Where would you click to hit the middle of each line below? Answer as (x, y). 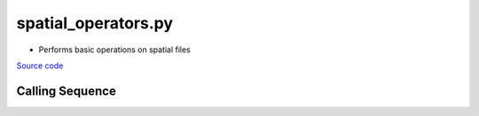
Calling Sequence (67, 91)
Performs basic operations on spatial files (114, 50)
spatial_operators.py (94, 23)
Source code (40, 66)
